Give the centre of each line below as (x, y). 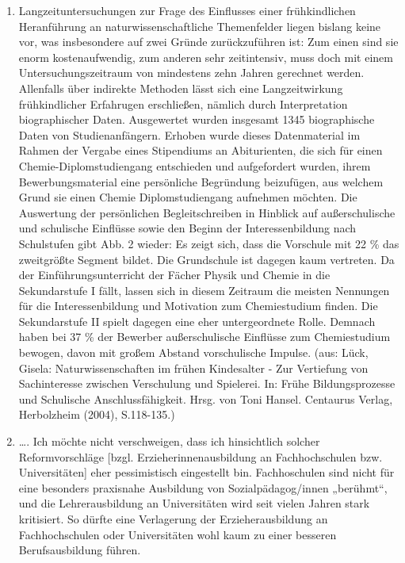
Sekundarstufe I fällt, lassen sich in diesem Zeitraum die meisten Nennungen (204, 290)
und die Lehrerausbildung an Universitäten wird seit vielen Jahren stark (194, 503)
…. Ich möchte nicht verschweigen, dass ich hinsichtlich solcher (169, 441)
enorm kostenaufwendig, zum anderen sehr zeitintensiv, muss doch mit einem (206, 57)
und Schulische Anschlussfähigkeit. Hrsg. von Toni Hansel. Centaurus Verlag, (206, 398)
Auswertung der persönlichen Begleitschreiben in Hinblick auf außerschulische (207, 212)
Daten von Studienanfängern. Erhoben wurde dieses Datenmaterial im (189, 134)
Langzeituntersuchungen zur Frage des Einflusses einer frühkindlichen (187, 10)
